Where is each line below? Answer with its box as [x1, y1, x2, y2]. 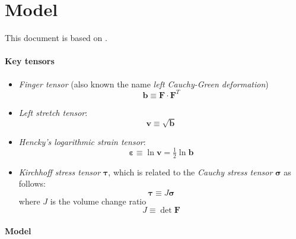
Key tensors [5, 55, 55, 67]
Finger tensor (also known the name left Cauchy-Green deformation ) [18, 77, 269, 90]
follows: [18, 177, 46, 190]
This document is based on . [5, 32, 107, 44]
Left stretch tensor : [18, 106, 88, 118]
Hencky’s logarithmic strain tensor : [18, 135, 146, 147]
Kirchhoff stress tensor [18, 165, 101, 178]
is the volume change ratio [50, 194, 147, 207]
